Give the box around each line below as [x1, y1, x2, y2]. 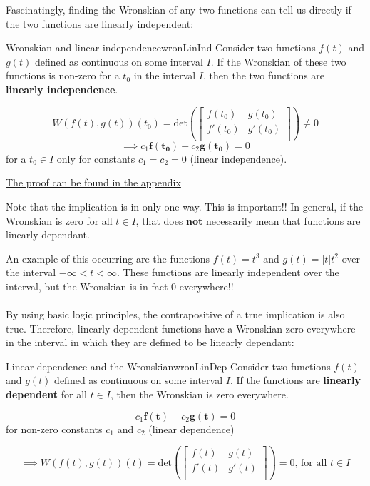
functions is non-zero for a [6, 68, 120, 83]
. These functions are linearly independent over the [117, 265, 339, 280]
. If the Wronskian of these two [210, 54, 346, 69]
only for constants [56, 151, 135, 166]
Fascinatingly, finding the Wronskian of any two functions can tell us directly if [6, 2, 351, 16]
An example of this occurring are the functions [6, 250, 210, 265]
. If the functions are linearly [230, 373, 361, 388]
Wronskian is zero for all [6, 213, 113, 228]
